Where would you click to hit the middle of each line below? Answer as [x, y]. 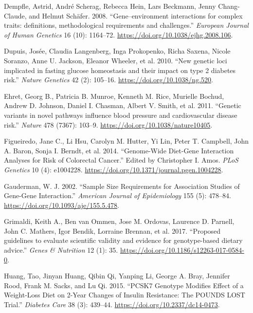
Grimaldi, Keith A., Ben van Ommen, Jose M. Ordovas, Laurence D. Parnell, [119, 221]
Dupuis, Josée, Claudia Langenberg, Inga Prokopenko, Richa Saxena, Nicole [117, 51]
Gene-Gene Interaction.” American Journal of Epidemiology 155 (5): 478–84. [117, 195]
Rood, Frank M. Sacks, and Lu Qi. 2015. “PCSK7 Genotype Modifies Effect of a [124, 285]
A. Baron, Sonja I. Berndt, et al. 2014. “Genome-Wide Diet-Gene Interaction [119, 150]
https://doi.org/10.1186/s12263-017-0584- [182, 250]
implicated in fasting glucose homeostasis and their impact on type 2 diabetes [120, 70]
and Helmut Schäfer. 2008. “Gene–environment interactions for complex [136, 15]
